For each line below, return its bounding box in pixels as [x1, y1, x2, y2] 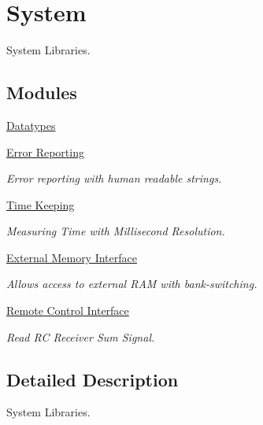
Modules [6, 80, 77, 105]
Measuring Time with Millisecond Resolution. [6, 223, 225, 239]
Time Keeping [6, 196, 75, 213]
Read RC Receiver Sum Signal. [6, 328, 155, 345]
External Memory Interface [6, 249, 137, 265]
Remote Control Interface [6, 302, 129, 319]
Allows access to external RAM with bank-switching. [6, 275, 257, 292]
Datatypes [6, 116, 56, 133]
